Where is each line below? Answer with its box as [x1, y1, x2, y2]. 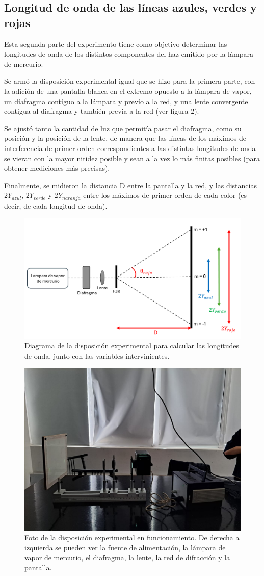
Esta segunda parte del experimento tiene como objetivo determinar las [4, 38, 227, 49]
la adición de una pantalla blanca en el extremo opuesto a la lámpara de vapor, [4, 85, 252, 96]
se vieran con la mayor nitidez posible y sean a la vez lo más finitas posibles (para [4, 153, 260, 163]
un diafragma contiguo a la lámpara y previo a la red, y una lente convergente [4, 95, 248, 106]
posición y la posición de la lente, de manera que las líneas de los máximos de [4, 133, 246, 143]
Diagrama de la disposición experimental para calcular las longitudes [24, 340, 240, 351]
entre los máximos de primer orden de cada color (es [83, 190, 247, 201]
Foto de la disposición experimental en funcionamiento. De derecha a [24, 532, 240, 543]
